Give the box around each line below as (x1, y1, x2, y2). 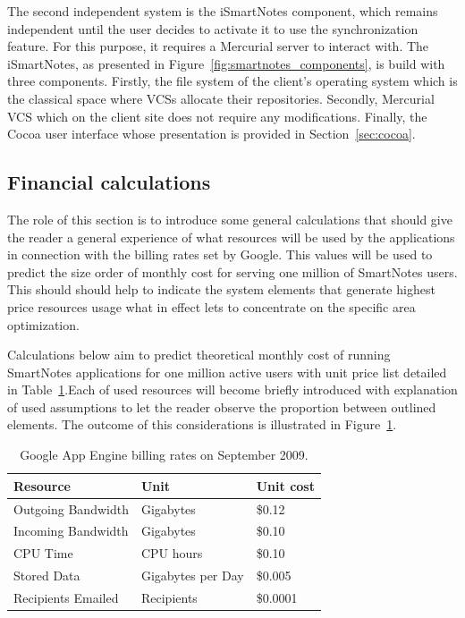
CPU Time (13, 544, 73, 563)
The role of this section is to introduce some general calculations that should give (7, 209, 452, 228)
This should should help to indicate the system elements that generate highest (7, 280, 435, 299)
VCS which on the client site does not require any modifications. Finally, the (7, 106, 427, 125)
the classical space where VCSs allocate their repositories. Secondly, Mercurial (7, 89, 435, 107)
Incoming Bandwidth (13, 521, 129, 540)
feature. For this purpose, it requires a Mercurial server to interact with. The (7, 37, 429, 55)
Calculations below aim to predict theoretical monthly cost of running (7, 345, 391, 364)
